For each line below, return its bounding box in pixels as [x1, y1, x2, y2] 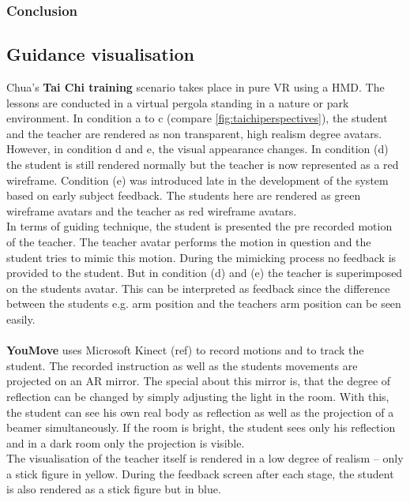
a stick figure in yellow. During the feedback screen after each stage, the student [6, 465, 394, 481]
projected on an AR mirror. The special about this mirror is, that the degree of [6, 373, 391, 389]
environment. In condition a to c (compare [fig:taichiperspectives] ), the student [6, 110, 388, 126]
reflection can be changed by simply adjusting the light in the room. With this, [6, 388, 389, 404]
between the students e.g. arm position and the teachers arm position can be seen [6, 295, 401, 312]
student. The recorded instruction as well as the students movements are [6, 357, 358, 373]
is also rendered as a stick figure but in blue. [6, 481, 221, 497]
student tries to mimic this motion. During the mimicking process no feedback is [6, 249, 397, 265]
